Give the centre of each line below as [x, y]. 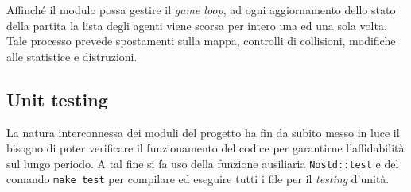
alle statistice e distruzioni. [72, 56]
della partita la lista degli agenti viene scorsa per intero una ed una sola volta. [197, 25]
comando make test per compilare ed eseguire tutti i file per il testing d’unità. [198, 179]
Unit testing [57, 99]
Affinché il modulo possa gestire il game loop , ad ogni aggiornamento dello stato [201, 10]
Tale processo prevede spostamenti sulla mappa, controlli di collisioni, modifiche [201, 41]
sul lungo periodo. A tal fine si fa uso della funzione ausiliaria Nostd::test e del [203, 163]
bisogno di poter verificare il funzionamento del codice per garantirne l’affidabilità [205, 148]
